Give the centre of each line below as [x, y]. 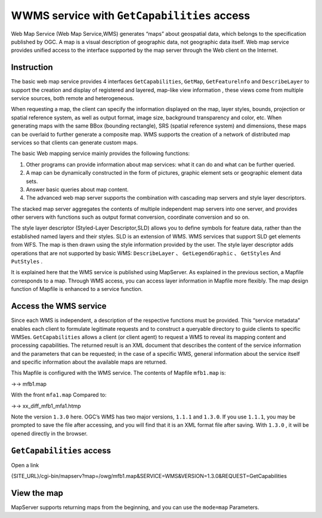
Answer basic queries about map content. [77, 189]
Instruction [32, 68]
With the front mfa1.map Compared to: [59, 395]
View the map [37, 493]
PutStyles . [27, 262]
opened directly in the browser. [49, 433]
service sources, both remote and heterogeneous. [72, 98]
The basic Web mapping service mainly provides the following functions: [100, 153]
